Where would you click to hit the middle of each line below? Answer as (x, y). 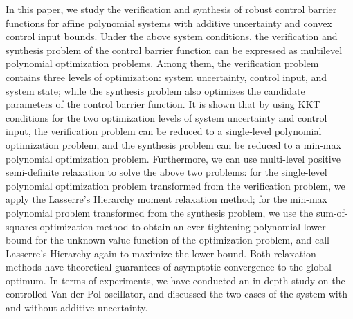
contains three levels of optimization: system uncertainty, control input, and (166, 76)
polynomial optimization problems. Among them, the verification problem (162, 63)
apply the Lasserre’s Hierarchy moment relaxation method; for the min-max (166, 199)
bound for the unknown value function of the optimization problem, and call (168, 240)
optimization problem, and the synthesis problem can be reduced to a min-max (173, 144)
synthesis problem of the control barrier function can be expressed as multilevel (174, 49)
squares (21, 226)
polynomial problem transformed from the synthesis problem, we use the (160, 212)
